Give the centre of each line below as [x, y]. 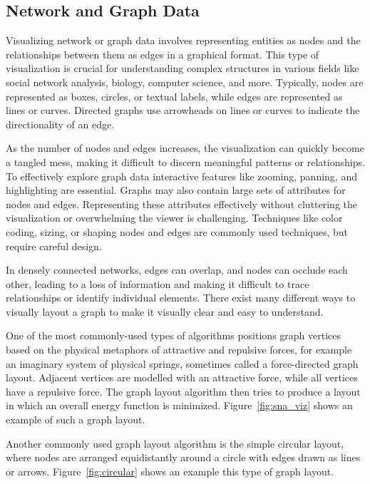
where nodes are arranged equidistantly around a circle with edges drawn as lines [183, 457]
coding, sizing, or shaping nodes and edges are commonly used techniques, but [177, 231]
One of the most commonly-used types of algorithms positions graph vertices [174, 335]
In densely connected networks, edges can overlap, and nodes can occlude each [177, 270]
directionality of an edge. [60, 124]
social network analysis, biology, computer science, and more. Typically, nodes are [185, 82]
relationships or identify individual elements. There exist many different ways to [181, 298]
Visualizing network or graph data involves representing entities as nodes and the [183, 40]
